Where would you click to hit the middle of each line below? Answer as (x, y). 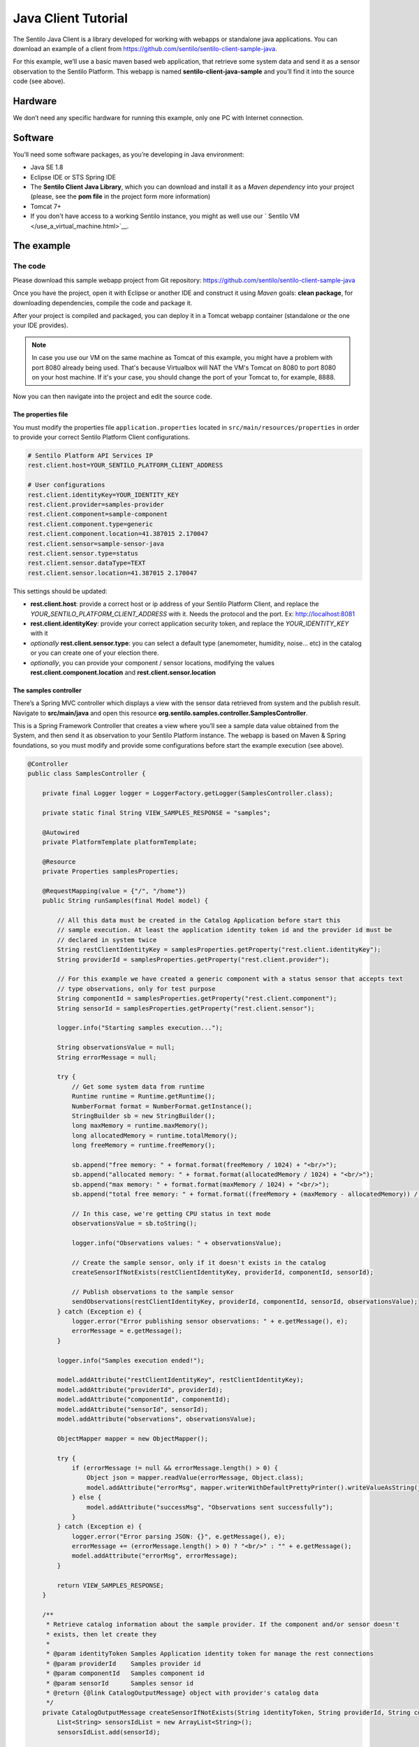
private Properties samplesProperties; (111, 871)
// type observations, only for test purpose (136, 988)
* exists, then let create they (101, 1634)
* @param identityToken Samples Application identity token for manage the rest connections (209, 1654)
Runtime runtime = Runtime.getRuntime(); (144, 1096)
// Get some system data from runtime (138, 1086)
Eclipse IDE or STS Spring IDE (73, 177)
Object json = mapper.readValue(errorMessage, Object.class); (195, 1478)
